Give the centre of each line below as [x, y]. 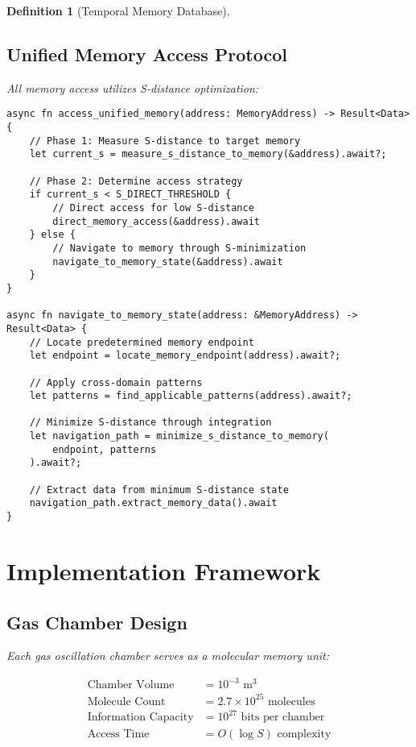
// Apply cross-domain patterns [116, 382]
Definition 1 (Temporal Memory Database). [118, 10]
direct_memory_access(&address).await [156, 221]
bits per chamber [283, 718]
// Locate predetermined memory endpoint [142, 342]
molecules [292, 701]
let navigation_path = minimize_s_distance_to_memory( [179, 436]
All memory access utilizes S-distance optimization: [133, 87]
